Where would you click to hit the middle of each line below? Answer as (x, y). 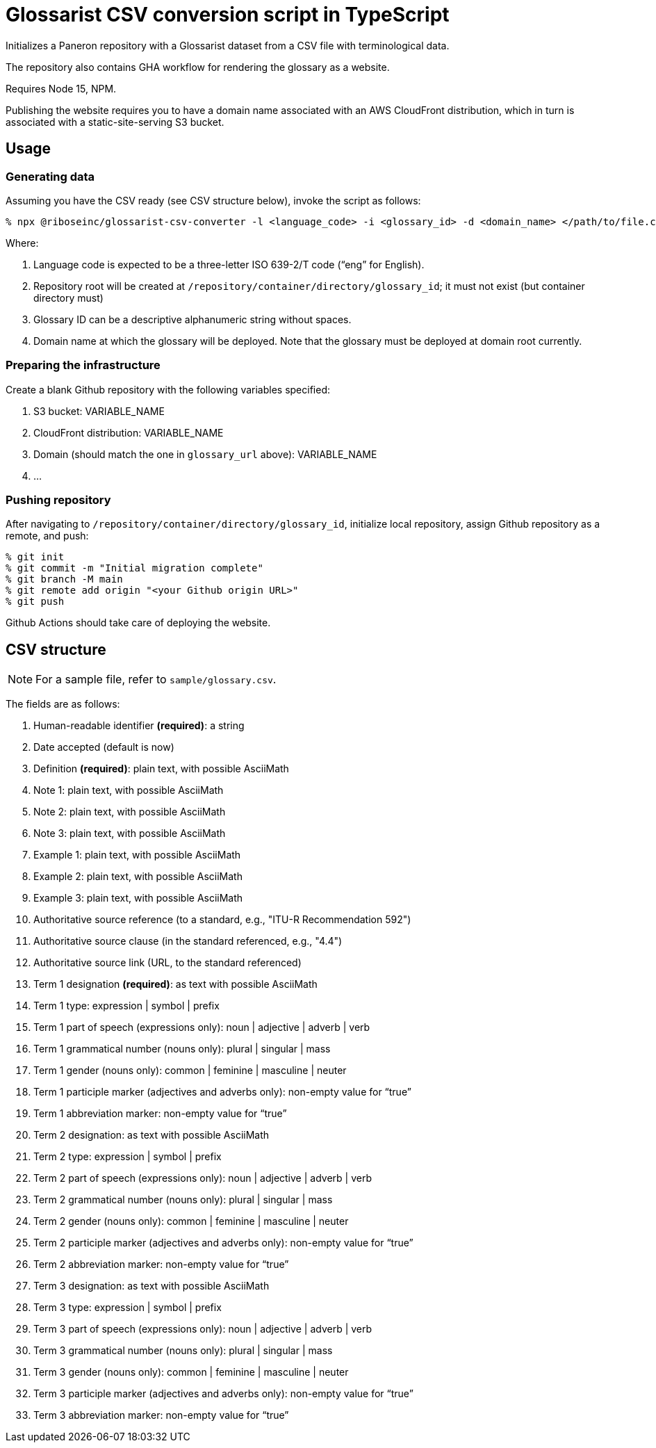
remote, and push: (47, 536)
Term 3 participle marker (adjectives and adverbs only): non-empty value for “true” (223, 1394)
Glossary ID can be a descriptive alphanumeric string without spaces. (192, 319)
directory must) (68, 298)
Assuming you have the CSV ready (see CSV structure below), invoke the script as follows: (213, 200)
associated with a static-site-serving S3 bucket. (115, 122)
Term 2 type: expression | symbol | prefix (128, 1157)
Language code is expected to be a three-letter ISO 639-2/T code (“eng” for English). (229, 264)
